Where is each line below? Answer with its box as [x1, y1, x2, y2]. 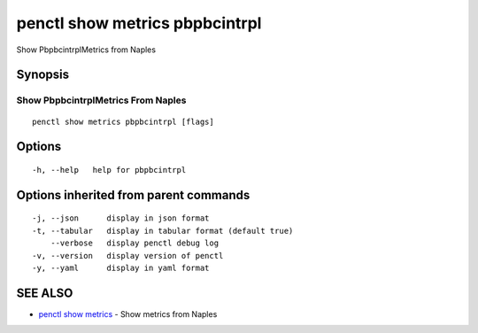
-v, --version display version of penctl [32, 251, 224, 260]
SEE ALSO [16, 285, 73, 300]
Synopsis [16, 67, 70, 82]
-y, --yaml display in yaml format [32, 262, 210, 273]
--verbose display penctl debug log [50, 238, 220, 248]
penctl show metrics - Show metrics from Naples [38, 308, 218, 319]
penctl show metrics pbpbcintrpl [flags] [32, 116, 214, 127]
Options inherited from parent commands [16, 187, 251, 203]
